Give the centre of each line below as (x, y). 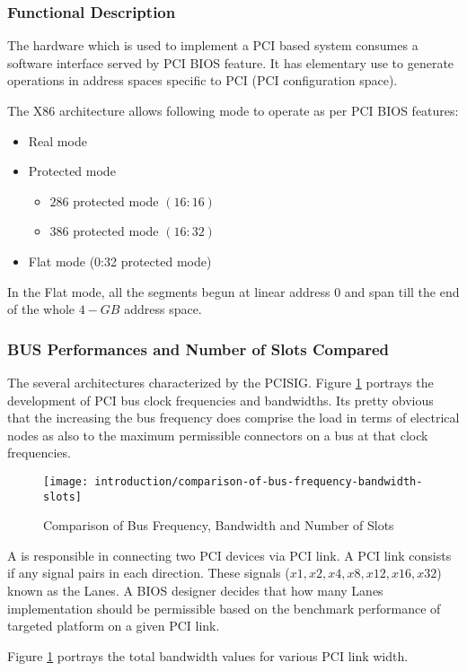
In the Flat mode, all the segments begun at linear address (169, 291)
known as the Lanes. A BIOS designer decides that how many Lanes (195, 591)
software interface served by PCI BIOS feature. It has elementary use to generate (231, 62)
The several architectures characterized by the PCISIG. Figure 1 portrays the (220, 382)
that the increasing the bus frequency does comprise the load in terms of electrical (233, 418)
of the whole (41, 309)
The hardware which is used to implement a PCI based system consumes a (213, 45)
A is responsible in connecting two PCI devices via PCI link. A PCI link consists (229, 555)
